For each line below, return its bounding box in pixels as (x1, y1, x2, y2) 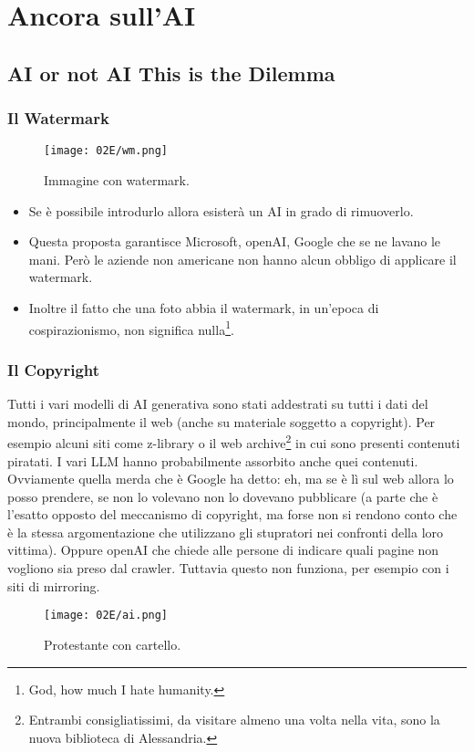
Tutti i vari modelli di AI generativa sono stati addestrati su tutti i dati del (7, 394, 428, 413)
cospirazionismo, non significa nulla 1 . (28, 317, 234, 339)
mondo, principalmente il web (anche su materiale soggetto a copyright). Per (7, 412, 436, 431)
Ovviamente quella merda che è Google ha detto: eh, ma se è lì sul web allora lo (7, 469, 454, 488)
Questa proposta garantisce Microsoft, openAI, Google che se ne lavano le (28, 232, 441, 251)
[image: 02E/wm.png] (44, 144, 169, 158)
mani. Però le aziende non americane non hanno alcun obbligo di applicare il (28, 249, 457, 268)
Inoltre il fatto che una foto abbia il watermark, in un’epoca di (28, 298, 379, 317)
